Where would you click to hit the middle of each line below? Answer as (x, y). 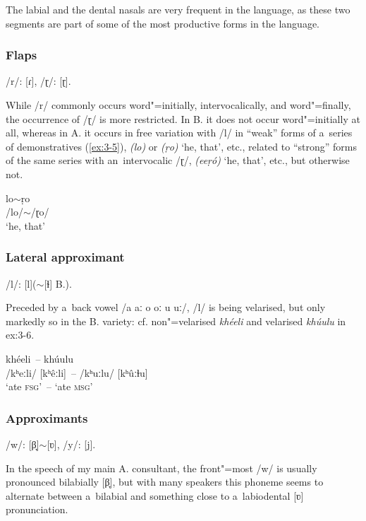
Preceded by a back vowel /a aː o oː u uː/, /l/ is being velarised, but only (166, 307)
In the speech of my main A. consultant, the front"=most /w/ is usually (161, 468)
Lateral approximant (65, 257)
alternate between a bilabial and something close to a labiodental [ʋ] (155, 495)
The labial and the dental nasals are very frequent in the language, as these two (178, 9)
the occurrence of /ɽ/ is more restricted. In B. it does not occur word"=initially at (183, 118)
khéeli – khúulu (40, 358)
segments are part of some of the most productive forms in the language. (163, 23)
